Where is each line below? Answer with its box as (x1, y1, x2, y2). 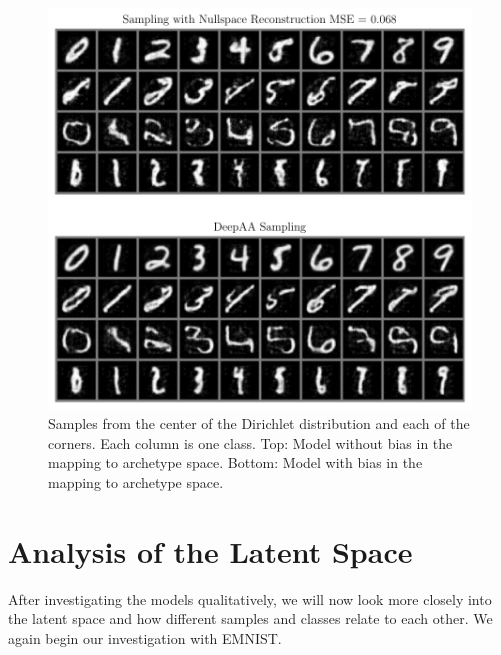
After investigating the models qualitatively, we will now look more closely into (8, 588, 492, 609)
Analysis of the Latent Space (8, 530, 413, 571)
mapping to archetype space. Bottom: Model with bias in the (48, 452, 423, 473)
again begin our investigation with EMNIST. (8, 627, 282, 648)
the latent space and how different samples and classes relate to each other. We (8, 608, 493, 629)
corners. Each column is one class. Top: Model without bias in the (48, 432, 453, 453)
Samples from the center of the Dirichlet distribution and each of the (48, 413, 470, 434)
